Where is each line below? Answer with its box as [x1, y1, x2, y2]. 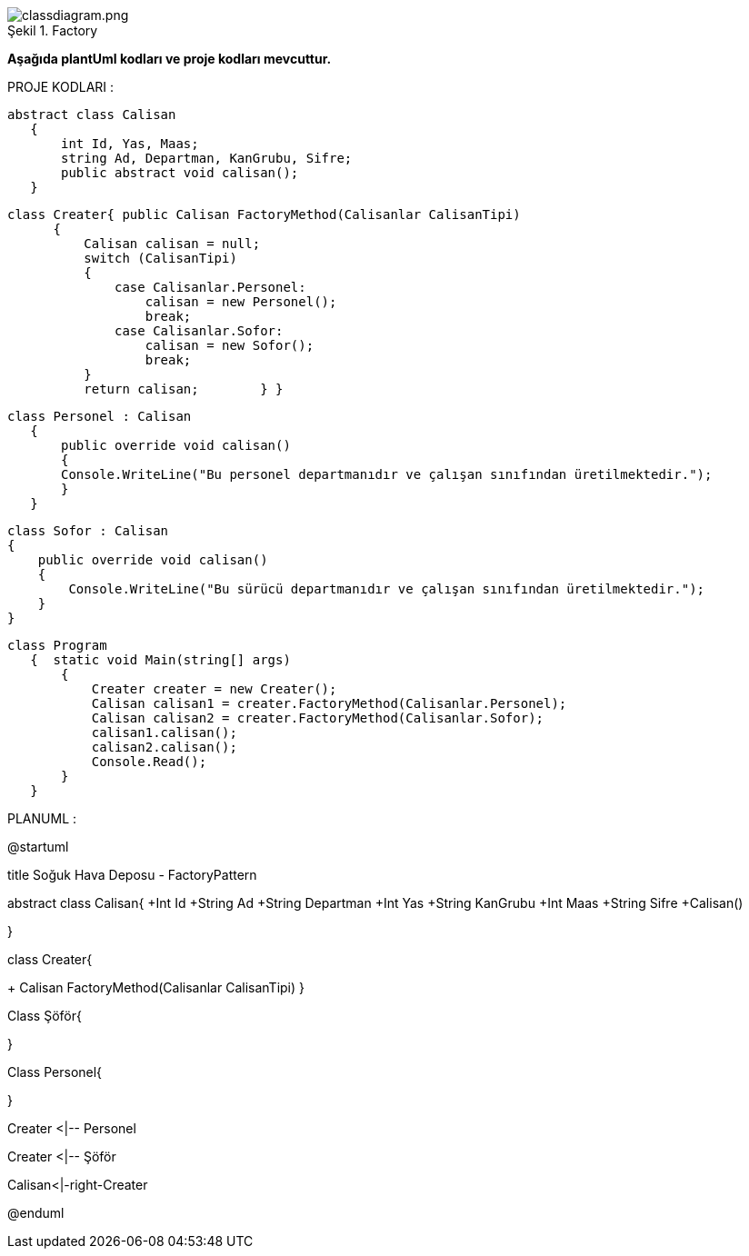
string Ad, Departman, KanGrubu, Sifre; [61, 151, 353, 165]
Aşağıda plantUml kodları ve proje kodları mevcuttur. [7, 51, 332, 66]
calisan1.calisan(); [91, 725, 237, 740]
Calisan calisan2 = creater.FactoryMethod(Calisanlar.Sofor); [91, 711, 544, 725]
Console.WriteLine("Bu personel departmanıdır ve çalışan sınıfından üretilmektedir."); [61, 467, 713, 482]
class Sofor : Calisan [7, 523, 169, 538]
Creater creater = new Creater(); [91, 682, 337, 696]
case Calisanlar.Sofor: [115, 324, 284, 338]
